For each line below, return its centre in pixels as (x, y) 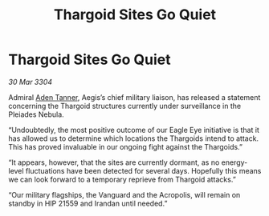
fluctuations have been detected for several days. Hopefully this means (143, 170)
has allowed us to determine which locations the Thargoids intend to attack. (134, 138)
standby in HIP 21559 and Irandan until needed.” (88, 203)
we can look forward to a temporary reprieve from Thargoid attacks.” (122, 179)
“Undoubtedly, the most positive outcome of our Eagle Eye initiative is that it (134, 130)
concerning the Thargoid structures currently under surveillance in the (125, 106)
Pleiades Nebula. (36, 114)
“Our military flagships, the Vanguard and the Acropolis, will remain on (124, 194)
